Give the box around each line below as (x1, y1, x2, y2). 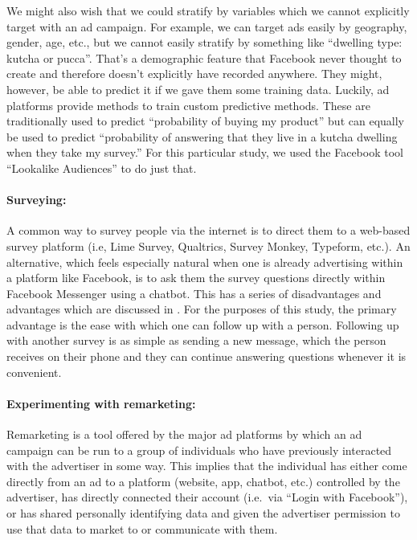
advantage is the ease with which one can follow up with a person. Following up (6, 316, 399, 333)
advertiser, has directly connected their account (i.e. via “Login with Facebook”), (6, 489, 408, 505)
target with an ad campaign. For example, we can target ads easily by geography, (6, 18, 407, 35)
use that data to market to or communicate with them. (6, 520, 278, 537)
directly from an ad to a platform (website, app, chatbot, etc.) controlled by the (6, 472, 400, 489)
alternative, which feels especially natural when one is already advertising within (6, 253, 403, 270)
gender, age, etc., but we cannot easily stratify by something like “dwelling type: (6, 34, 403, 51)
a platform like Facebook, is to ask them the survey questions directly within (6, 269, 386, 286)
